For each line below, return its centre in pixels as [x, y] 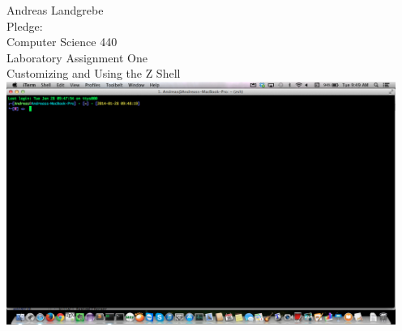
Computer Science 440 [62, 42]
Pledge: [25, 25]
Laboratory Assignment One [77, 57]
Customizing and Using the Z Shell [94, 73]
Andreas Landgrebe [55, 10]
